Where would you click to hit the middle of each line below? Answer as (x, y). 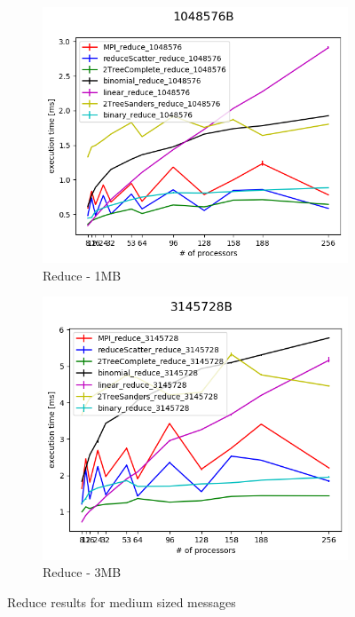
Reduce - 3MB (82, 572)
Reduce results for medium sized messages (122, 601)
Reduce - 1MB (82, 275)
